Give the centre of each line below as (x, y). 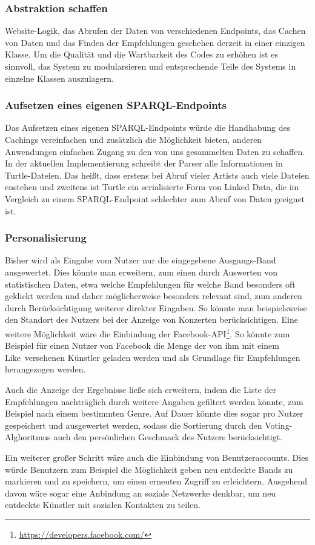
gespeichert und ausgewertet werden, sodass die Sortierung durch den (134, 425)
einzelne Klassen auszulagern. (59, 78)
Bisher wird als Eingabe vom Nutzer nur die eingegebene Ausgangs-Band (141, 260)
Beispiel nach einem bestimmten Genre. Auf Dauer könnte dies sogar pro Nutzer (154, 413)
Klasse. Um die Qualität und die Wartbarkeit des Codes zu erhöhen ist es (141, 54)
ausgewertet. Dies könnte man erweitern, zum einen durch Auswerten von (141, 272)
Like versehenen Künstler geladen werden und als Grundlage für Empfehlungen (153, 357)
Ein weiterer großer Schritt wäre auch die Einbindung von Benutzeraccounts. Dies (157, 457)
